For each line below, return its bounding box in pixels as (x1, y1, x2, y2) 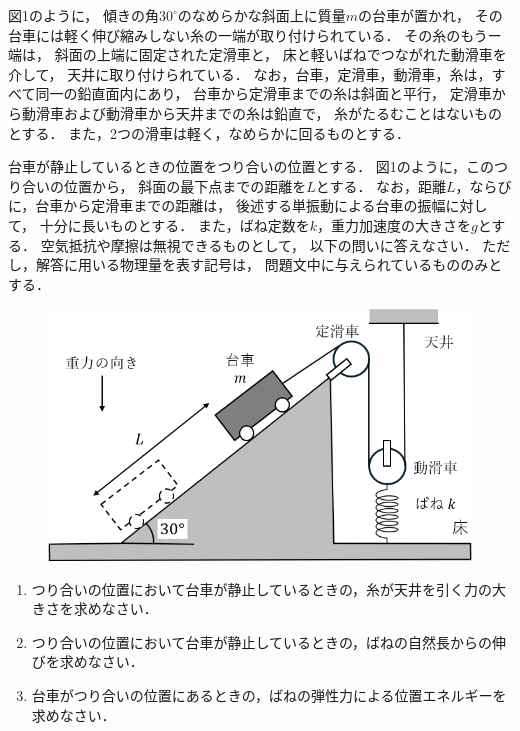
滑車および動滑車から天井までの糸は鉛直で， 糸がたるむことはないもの (35, 102, 503, 123)
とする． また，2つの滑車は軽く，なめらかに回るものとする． (8, 122, 411, 143)
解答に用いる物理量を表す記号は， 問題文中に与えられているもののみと (35, 254, 503, 275)
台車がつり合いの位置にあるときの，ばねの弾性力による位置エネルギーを (31, 685, 507, 706)
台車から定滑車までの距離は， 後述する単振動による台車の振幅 (35, 195, 446, 216)
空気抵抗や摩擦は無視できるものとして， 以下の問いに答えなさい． (40, 234, 478, 255)
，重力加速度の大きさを (316, 214, 471, 235)
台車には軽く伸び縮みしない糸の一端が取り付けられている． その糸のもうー (8, 24, 502, 45)
